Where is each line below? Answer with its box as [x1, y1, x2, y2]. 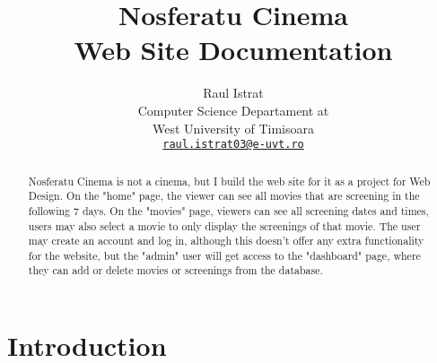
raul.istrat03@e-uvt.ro [162, 138, 304, 151]
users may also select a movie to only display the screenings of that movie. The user [28, 218, 421, 233]
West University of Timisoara [153, 118, 314, 137]
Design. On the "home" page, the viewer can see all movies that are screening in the [28, 188, 420, 203]
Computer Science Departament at [137, 100, 329, 119]
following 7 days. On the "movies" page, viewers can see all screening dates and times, [28, 203, 429, 218]
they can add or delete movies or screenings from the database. [28, 263, 323, 278]
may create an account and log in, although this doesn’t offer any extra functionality [28, 233, 424, 248]
